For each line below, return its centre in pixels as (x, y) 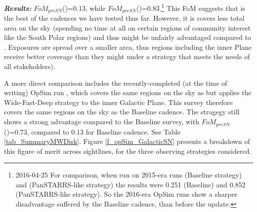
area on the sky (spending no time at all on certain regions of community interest (127, 27)
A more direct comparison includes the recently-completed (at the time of (116, 83)
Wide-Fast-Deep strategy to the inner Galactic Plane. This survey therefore (118, 102)
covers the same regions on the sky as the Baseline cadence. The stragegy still (122, 112)
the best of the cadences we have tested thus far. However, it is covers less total (124, 18)
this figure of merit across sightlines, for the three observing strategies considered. (128, 151)
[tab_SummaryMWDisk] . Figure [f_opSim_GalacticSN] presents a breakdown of (127, 141)
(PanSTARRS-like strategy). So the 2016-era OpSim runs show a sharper (127, 194)
